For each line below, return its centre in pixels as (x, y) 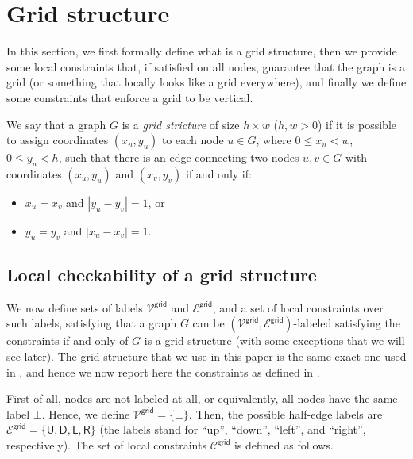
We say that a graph (56, 124)
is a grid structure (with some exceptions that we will (274, 340)
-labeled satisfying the (347, 323)
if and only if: (219, 173)
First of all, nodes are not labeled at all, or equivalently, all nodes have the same (202, 398)
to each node (193, 140)
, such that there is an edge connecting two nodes (179, 157)
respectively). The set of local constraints (106, 445)
